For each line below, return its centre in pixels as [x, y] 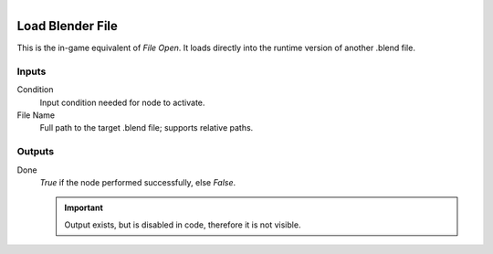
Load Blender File [68, 26]
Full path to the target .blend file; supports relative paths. [147, 128]
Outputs [36, 152]
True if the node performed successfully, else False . [138, 182]
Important [84, 208]
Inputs [31, 71]
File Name [36, 115]
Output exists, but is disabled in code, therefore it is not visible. [183, 225]
